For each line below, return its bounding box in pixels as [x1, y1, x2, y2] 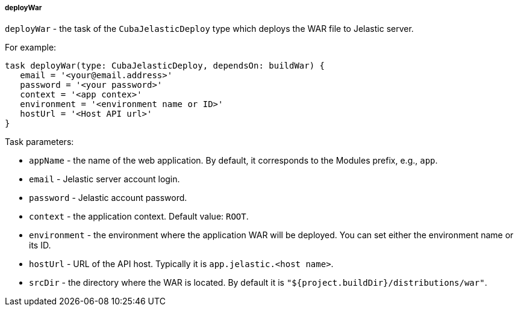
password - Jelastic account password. [29, 192, 187, 203]
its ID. [29, 240, 51, 251]
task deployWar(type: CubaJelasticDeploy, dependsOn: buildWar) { [5, 61, 325, 71]
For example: [5, 42, 57, 53]
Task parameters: [5, 137, 74, 147]
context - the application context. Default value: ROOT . [29, 211, 249, 222]
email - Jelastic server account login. [29, 174, 180, 185]
